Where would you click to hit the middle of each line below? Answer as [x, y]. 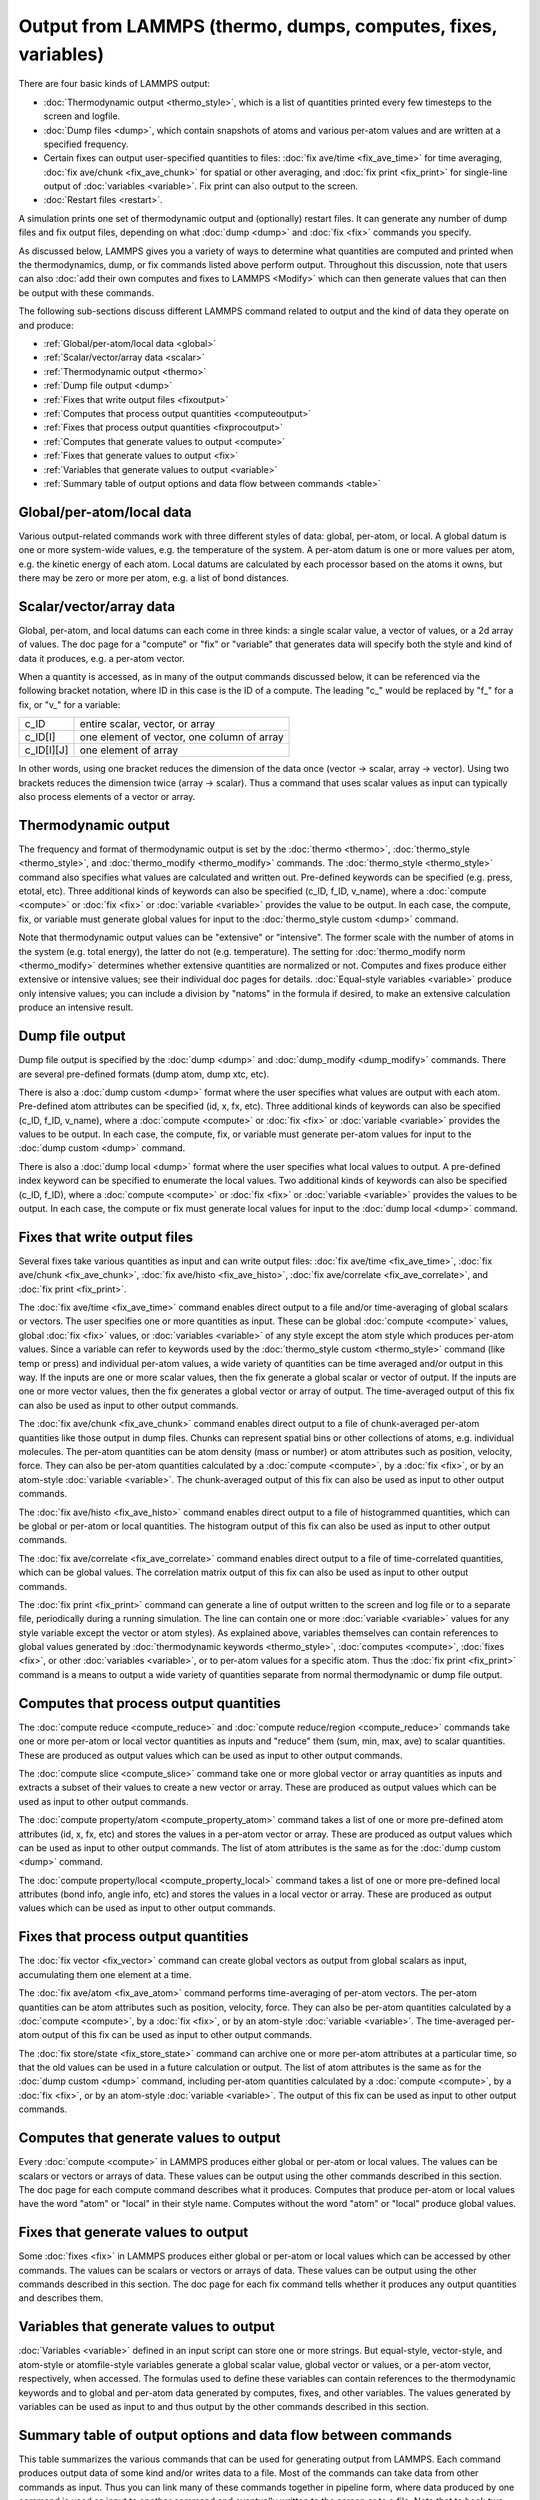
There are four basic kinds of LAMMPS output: [114, 84]
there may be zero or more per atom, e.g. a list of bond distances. [154, 577]
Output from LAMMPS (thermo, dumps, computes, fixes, [258, 26]
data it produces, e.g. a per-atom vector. [101, 658]
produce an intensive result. [76, 1007]
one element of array [129, 750]
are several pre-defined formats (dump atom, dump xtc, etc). [144, 1074]
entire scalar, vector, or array [147, 724]
